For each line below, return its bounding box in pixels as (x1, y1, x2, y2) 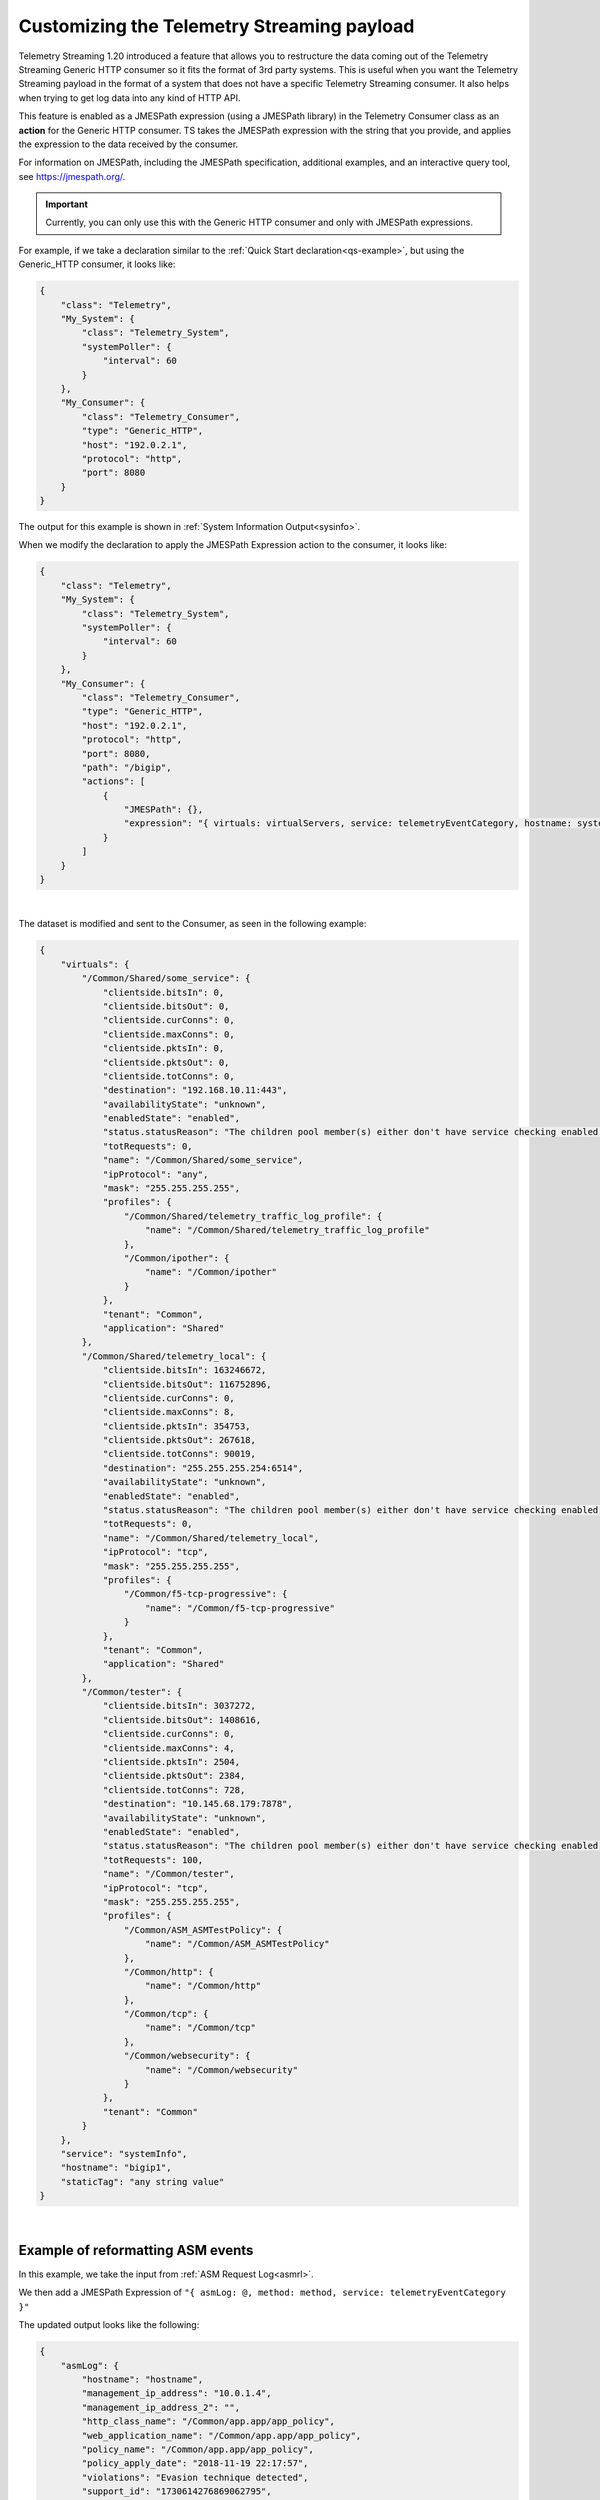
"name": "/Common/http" (145, 1980, 262, 1992)
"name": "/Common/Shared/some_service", (102, 1155, 304, 1166)
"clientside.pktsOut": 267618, (102, 1435, 257, 1446)
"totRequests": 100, (102, 1854, 204, 1865)
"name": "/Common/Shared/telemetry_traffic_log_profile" (145, 1225, 430, 1236)
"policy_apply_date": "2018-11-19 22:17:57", (81, 2458, 309, 2469)
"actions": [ (81, 776, 146, 787)
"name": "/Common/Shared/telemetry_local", (102, 1532, 320, 1544)
